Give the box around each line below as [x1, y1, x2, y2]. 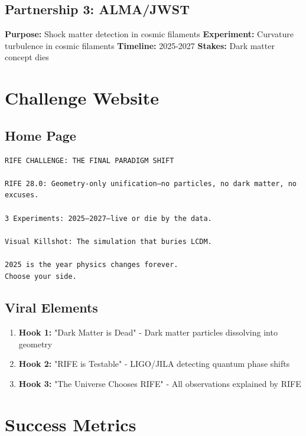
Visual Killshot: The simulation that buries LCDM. [5, 237, 212, 246]
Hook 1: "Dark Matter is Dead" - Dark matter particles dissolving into [18, 326, 278, 339]
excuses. [5, 191, 39, 200]
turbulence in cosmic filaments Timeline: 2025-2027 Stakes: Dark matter [5, 39, 275, 51]
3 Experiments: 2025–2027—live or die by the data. [5, 214, 212, 223]
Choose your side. [5, 272, 77, 281]
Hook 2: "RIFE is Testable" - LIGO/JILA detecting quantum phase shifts [18, 357, 290, 370]
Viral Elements [5, 298, 98, 317]
